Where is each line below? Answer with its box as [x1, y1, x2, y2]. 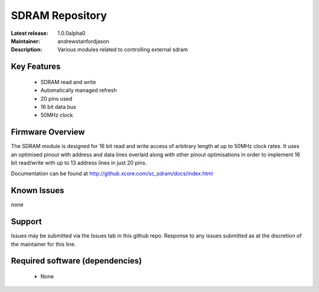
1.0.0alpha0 [57, 30, 86, 37]
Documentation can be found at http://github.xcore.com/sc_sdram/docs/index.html [11, 170, 213, 177]
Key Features [11, 62, 61, 72]
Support [11, 217, 42, 227]
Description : [11, 46, 43, 53]
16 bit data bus [40, 103, 76, 110]
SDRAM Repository [11, 9, 108, 22]
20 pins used [40, 95, 73, 102]
